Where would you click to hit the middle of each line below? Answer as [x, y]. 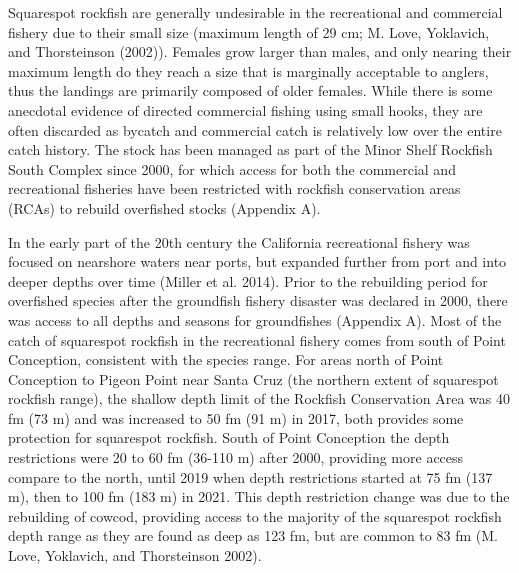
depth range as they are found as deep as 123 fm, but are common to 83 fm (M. [253, 535]
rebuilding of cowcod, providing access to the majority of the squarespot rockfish [255, 515]
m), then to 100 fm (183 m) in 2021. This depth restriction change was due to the [259, 496]
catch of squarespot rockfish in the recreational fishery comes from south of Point [257, 339]
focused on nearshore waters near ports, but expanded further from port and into [257, 261]
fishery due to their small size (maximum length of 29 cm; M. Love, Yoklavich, [249, 31]
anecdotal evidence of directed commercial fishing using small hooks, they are [245, 109]
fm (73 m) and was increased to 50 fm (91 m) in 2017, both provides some [236, 417]
